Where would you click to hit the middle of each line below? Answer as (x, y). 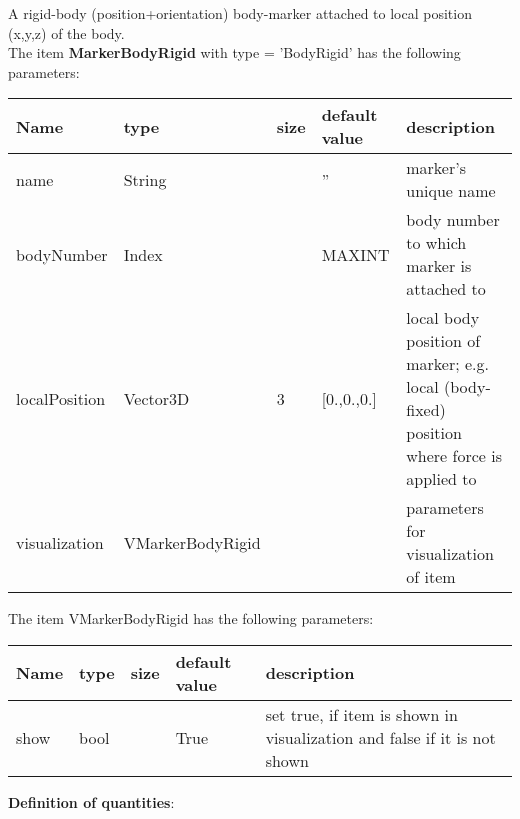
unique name (451, 191)
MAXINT (355, 254)
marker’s (436, 168)
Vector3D (156, 398)
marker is (439, 266)
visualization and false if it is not (380, 737)
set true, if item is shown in (361, 714)
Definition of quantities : (91, 801)
